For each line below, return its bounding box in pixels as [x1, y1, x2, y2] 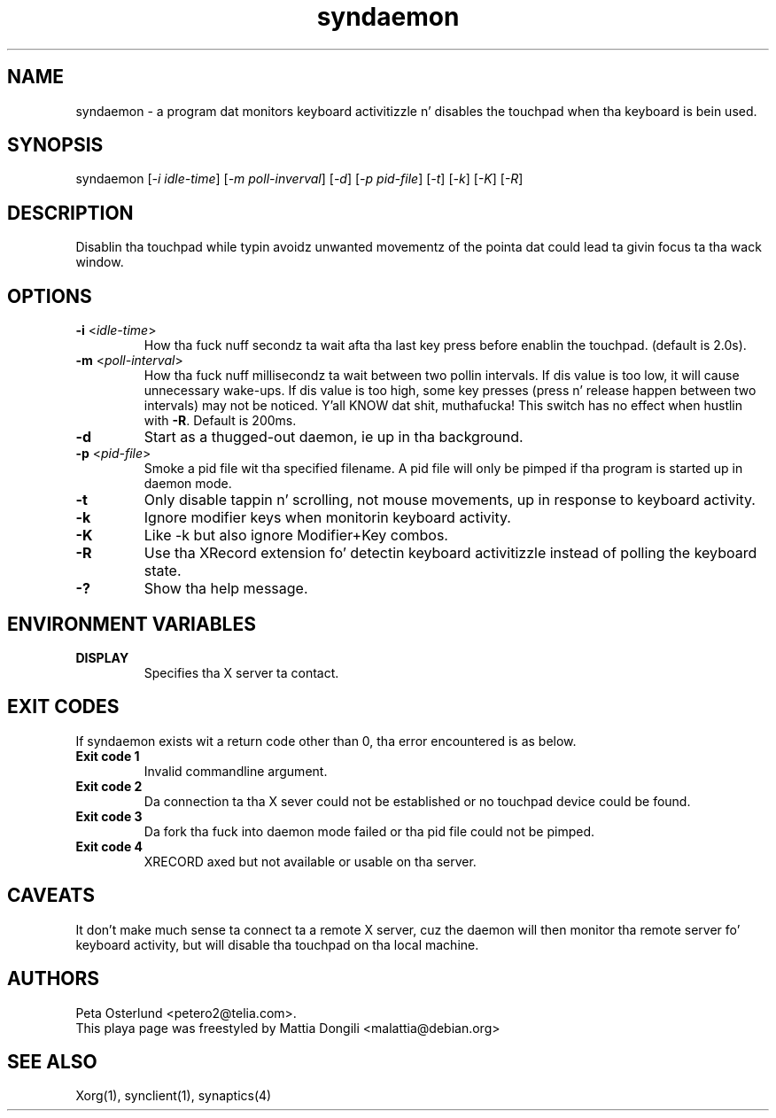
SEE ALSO [7, 1050, 97, 1073]
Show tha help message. [144, 579, 308, 598]
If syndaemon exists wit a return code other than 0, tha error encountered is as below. [75, 733, 577, 749]
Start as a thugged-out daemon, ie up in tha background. [144, 428, 524, 446]
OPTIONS [7, 284, 92, 307]
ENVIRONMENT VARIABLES [7, 612, 256, 635]
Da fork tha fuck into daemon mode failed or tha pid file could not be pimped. [144, 823, 595, 839]
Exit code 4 [75, 838, 144, 854]
